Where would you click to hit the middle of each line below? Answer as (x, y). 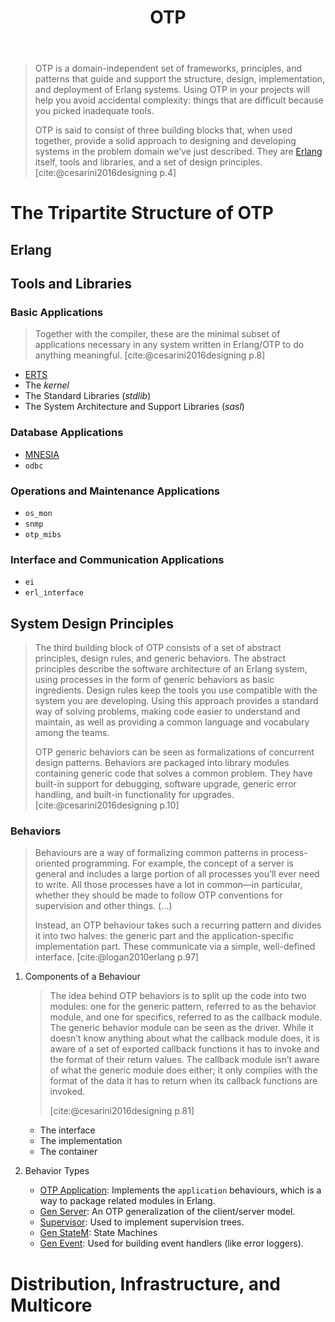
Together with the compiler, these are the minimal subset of (157, 334)
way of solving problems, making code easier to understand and (167, 712)
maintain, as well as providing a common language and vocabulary (172, 722)
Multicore (51, 1305)
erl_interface (54, 593)
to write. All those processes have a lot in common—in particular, (168, 885)
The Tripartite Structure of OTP (142, 213)
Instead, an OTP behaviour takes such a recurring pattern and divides (178, 925)
